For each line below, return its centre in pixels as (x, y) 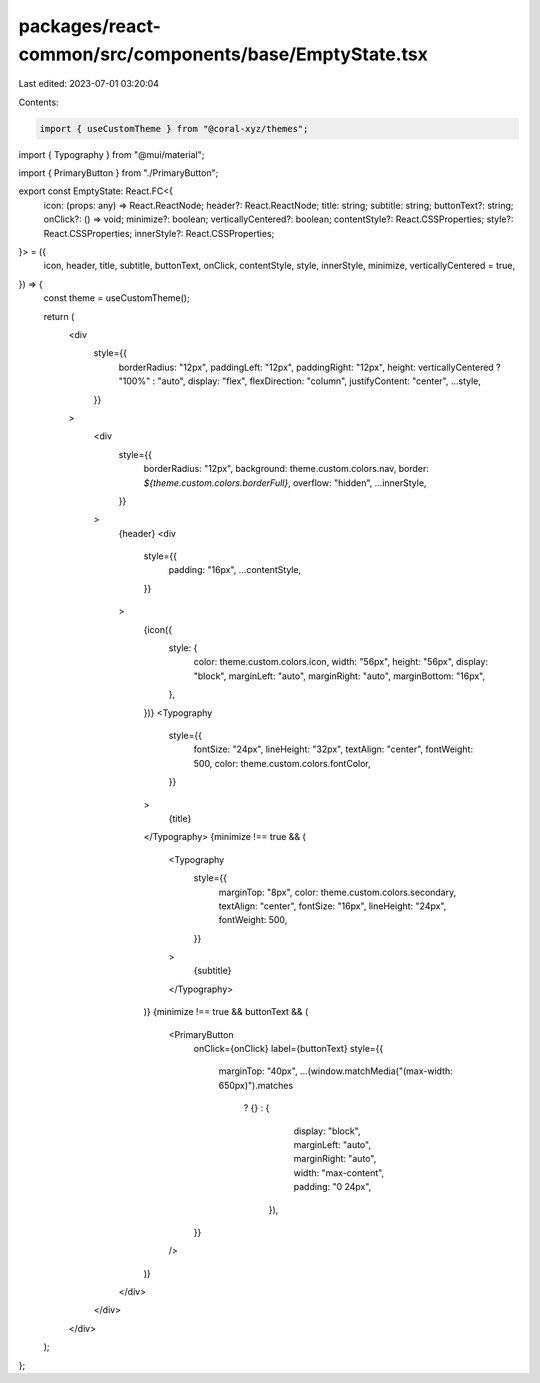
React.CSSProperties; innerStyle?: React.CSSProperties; (159, 233)
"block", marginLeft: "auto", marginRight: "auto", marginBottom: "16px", (339, 676)
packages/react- (90, 26)
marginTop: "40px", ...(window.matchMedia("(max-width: (336, 1071)
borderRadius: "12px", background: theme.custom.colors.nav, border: (286, 469)
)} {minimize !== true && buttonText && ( (226, 1012)
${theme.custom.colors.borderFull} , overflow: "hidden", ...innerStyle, (285, 482)
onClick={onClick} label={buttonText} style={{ (288, 1049)
